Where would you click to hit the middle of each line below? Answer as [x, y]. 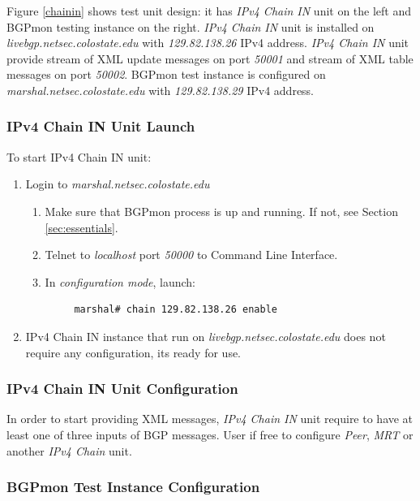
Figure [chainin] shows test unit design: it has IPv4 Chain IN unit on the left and [209, 11]
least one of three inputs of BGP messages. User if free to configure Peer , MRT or [210, 434]
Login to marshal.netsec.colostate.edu [118, 184]
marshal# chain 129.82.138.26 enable [176, 310]
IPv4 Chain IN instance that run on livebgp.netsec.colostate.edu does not [206, 336]
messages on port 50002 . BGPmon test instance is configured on [166, 74]
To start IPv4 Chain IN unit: [79, 156]
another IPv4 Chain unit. [69, 450]
